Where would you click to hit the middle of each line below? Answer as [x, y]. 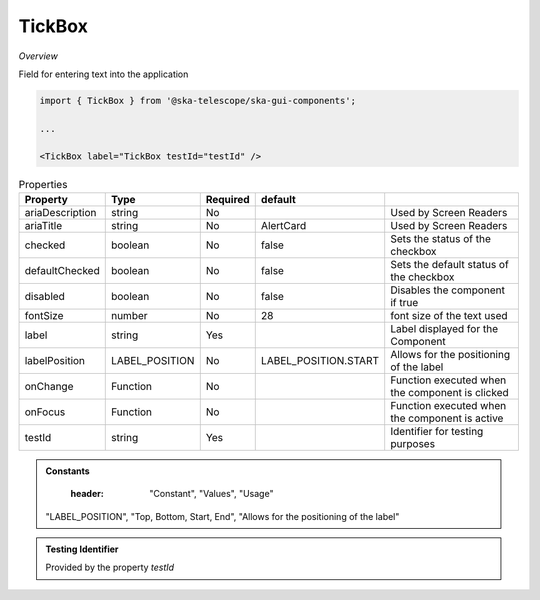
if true [404, 302]
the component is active [447, 418]
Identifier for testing [437, 431]
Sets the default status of [449, 264]
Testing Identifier [82, 549]
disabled [44, 296]
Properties [43, 184]
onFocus [45, 412]
